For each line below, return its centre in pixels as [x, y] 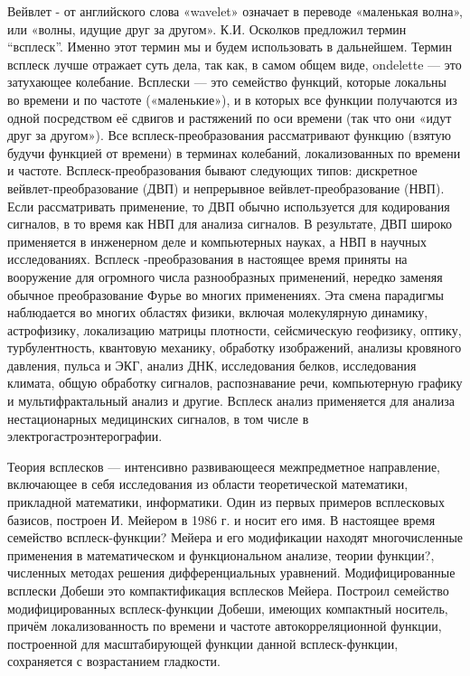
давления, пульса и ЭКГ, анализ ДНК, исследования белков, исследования [212, 365]
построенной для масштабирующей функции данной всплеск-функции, [203, 643]
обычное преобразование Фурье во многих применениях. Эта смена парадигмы [226, 294]
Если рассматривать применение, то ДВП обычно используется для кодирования [229, 206]
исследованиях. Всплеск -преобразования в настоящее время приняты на [207, 259]
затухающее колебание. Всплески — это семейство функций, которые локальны [227, 82]
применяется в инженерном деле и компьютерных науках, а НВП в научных [217, 241]
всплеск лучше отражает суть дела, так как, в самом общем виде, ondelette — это [235, 64]
